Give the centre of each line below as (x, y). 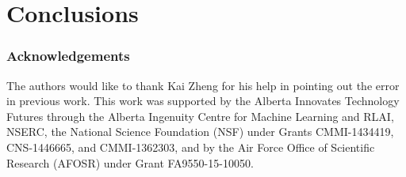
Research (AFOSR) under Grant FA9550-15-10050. (130, 162)
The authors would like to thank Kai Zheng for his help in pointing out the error (203, 85)
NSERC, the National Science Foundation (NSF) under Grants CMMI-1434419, (200, 132)
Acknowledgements (68, 56)
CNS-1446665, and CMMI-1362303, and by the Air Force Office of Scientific (191, 147)
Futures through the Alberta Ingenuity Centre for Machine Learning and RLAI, (200, 116)
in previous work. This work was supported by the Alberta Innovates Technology (203, 101)
